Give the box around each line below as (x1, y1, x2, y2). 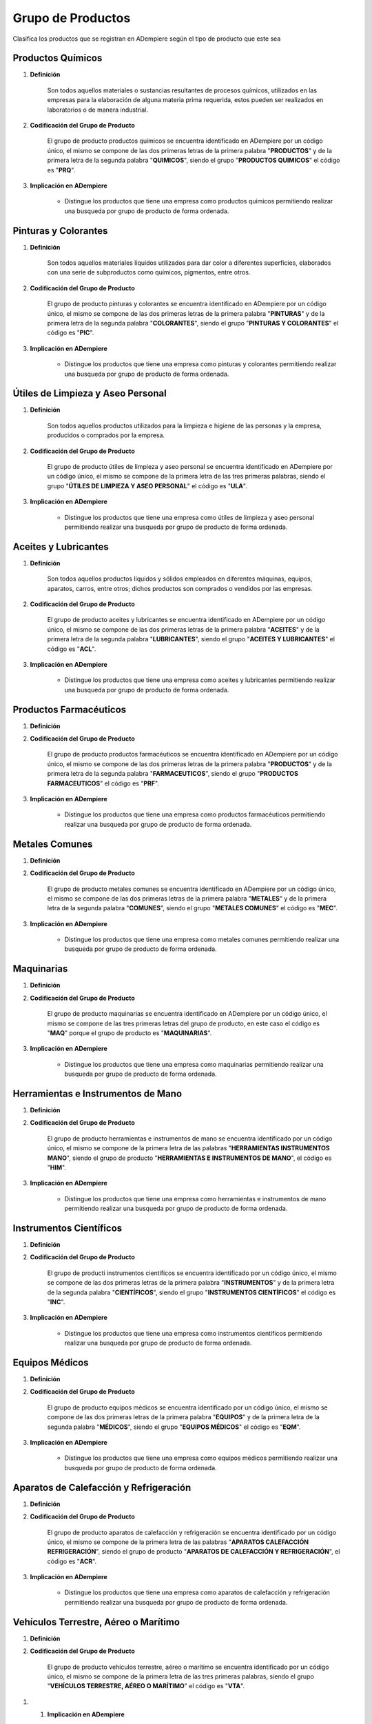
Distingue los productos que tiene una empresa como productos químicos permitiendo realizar (64, 197, 333, 206)
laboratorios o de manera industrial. (47, 106, 148, 114)
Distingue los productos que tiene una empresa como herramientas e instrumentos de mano (64, 1194, 327, 1203)
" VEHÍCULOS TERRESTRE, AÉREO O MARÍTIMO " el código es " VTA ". (47, 1682, 245, 1690)
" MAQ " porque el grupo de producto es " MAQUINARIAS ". (47, 1028, 212, 1037)
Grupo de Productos (12, 10, 131, 26)
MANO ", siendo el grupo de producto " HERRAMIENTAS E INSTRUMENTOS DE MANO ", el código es (47, 1154, 332, 1162)
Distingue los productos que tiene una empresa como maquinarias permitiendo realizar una (64, 1060, 324, 1068)
